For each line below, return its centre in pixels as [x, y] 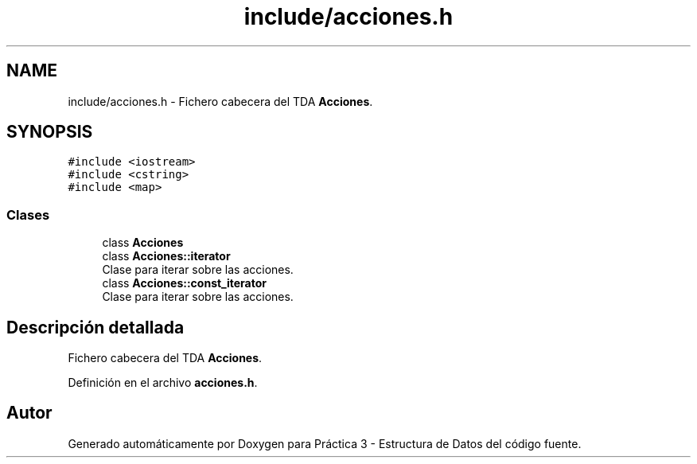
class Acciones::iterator [166, 256]
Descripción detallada [95, 327]
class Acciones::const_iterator [185, 283]
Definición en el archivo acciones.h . [163, 383]
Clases [28, 214]
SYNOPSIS [50, 132]
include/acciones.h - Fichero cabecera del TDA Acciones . [220, 101]
